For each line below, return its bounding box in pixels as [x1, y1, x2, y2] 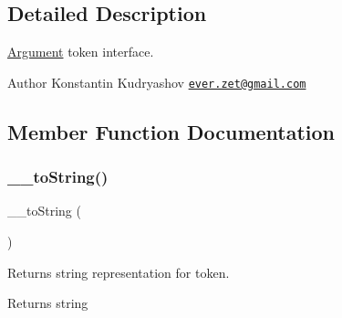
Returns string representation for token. [7, 262, 230, 281]
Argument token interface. [7, 42, 154, 61]
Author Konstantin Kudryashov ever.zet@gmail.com [7, 72, 306, 91]
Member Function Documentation [7, 117, 336, 145]
